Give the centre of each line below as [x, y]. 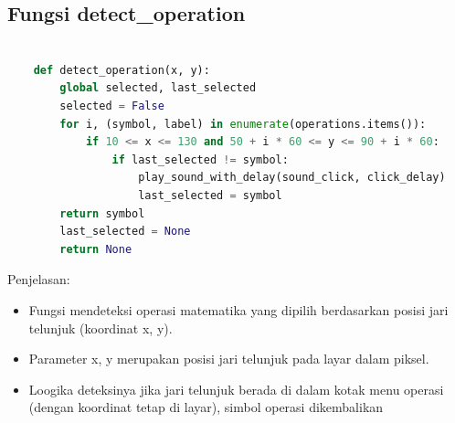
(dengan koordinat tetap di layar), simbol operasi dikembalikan [206, 407]
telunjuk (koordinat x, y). [101, 328]
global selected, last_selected [158, 88]
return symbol [102, 213]
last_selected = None [125, 232]
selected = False [112, 106]
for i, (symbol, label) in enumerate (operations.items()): [243, 124]
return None [96, 249]
